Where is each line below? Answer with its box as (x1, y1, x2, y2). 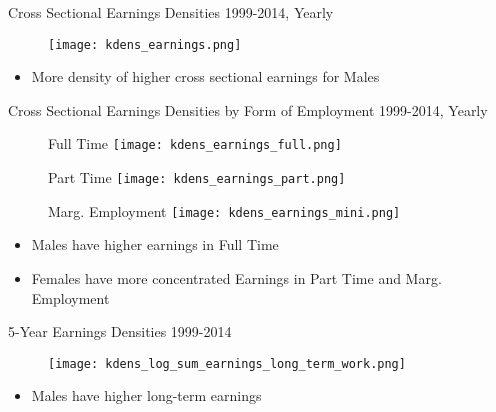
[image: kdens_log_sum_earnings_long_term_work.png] (48, 356, 406, 371)
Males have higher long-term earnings (31, 385, 262, 406)
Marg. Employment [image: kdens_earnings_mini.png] (48, 200, 401, 221)
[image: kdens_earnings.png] (48, 37, 242, 52)
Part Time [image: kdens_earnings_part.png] (48, 167, 346, 188)
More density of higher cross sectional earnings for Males (31, 66, 380, 87)
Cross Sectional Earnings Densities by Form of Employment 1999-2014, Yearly (8, 99, 488, 120)
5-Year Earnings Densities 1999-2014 (8, 321, 232, 342)
